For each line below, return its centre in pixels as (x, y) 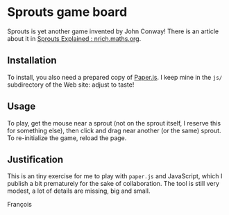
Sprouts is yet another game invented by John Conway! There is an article (113, 31)
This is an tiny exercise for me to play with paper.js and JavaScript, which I (115, 176)
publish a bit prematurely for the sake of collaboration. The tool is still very (113, 184)
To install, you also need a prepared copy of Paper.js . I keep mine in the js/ (115, 77)
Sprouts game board (67, 12)
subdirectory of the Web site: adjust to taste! (71, 85)
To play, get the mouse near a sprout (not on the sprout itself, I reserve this (114, 123)
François (20, 205)
